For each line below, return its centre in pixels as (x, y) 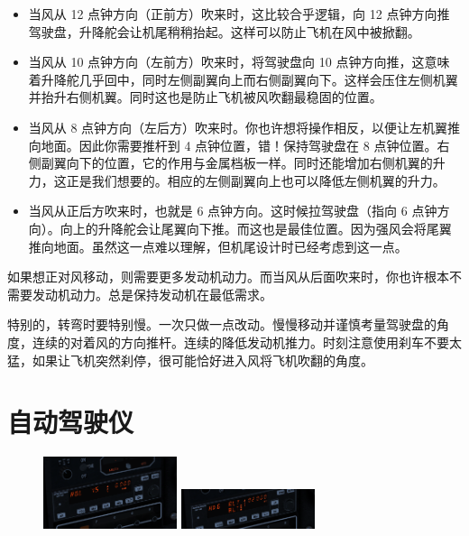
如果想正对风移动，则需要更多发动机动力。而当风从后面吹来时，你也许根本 (228, 277)
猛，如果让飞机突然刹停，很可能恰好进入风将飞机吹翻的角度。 (190, 360)
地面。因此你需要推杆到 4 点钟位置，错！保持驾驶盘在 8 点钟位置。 (239, 145)
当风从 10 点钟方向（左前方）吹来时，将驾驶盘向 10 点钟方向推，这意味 (239, 62)
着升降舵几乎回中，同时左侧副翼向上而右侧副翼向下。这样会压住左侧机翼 (243, 79)
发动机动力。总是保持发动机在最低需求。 (152, 294)
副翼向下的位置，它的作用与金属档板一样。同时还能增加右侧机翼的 (237, 163)
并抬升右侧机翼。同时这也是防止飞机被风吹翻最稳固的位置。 (205, 97)
